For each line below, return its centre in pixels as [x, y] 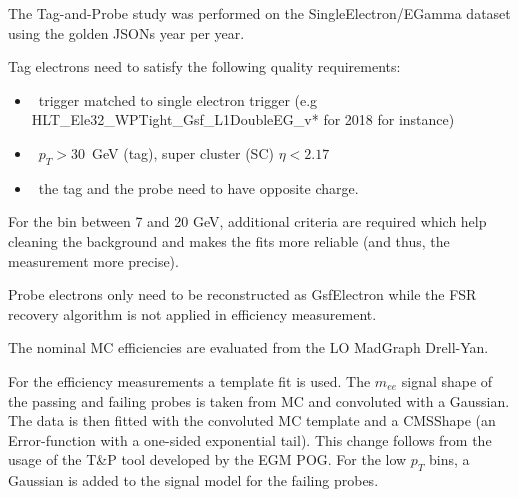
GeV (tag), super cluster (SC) [183, 152]
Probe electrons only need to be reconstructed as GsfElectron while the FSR [242, 294]
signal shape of [447, 380]
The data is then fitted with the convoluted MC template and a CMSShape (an [252, 420]
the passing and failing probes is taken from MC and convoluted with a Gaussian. [259, 400]
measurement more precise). [93, 260]
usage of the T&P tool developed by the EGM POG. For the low [207, 459]
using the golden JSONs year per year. [126, 32]
